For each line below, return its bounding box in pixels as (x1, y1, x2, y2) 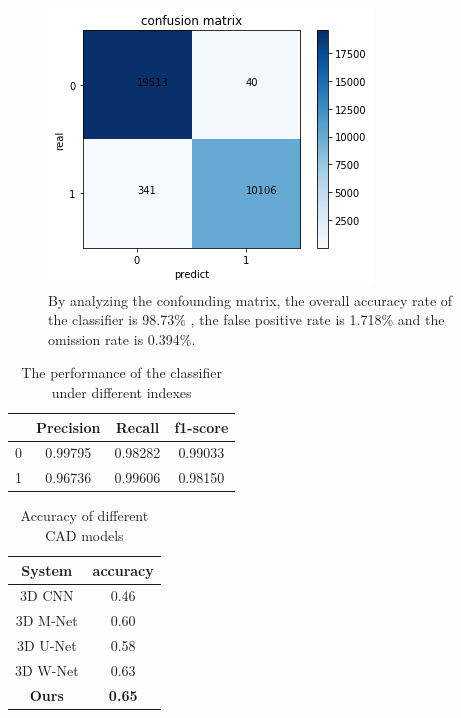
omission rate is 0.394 (48, 328, 180, 349)
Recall (115, 416, 160, 437)
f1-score (174, 416, 229, 437)
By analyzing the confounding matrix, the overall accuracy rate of (48, 289, 453, 310)
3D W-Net (15, 659, 79, 680)
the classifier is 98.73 (48, 309, 175, 330)
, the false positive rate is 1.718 (190, 309, 382, 330)
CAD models (45, 524, 124, 545)
